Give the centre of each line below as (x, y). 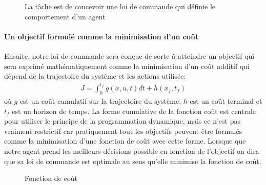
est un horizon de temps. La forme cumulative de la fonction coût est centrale (134, 111)
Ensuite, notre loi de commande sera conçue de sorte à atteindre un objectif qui (129, 55)
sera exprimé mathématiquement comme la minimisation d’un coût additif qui (127, 66)
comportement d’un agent (65, 16)
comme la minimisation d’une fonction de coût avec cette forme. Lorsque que (125, 141)
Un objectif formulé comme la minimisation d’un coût (101, 36)
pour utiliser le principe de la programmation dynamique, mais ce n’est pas (122, 121)
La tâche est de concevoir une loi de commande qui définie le (120, 6)
